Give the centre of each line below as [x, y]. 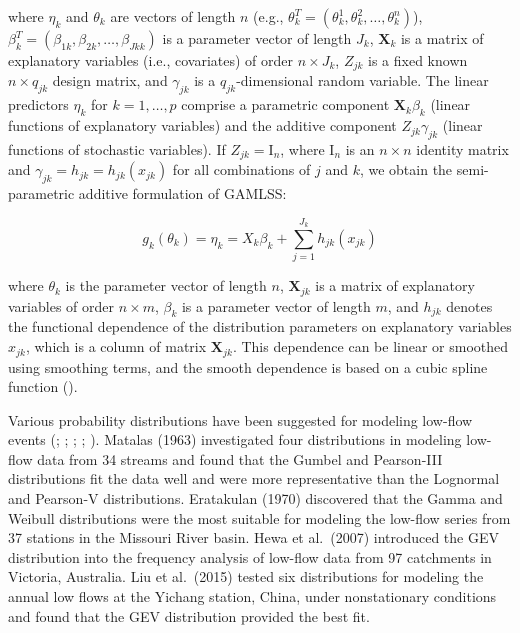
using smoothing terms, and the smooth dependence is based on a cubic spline [248, 366]
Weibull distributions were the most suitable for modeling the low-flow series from [259, 517]
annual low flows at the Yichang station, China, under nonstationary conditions [252, 596]
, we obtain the [406, 169]
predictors [38, 104]
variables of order [61, 305]
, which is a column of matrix [116, 346]
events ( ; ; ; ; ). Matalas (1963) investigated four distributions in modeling [235, 439]
